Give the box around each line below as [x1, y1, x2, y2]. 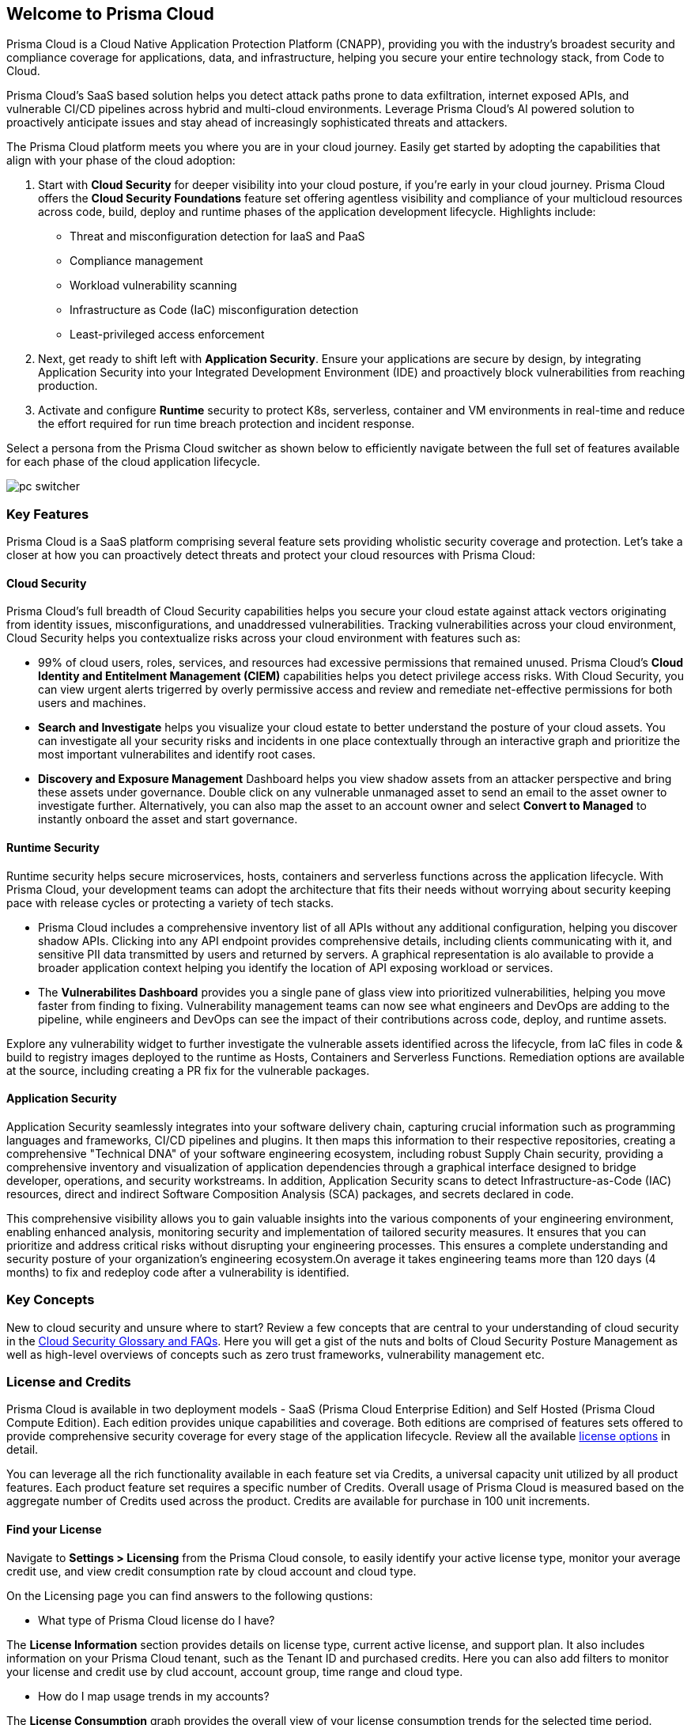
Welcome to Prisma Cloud [6, 4, 214, 24]
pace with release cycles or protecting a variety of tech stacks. [6, 895, 334, 910]
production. [38, 379, 98, 393]
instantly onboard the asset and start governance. [38, 812, 298, 827]
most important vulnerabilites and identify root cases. [38, 747, 316, 762]
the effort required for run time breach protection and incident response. [38, 417, 415, 431]
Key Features [6, 505, 89, 522]
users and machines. [38, 696, 146, 710]
